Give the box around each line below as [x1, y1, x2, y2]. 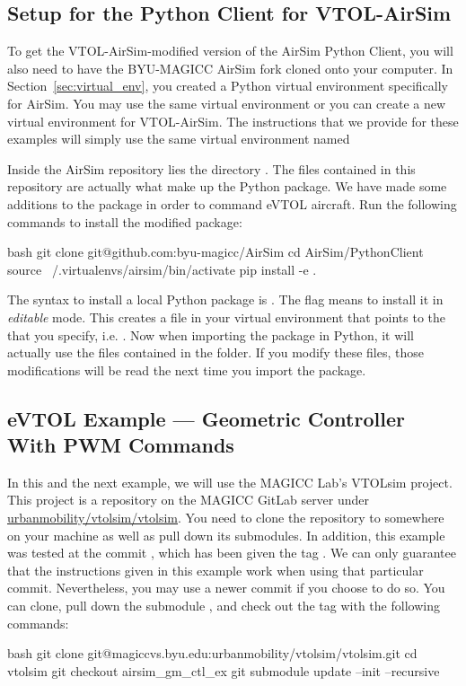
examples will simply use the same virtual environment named [7, 129, 350, 148]
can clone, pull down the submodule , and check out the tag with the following [7, 596, 440, 615]
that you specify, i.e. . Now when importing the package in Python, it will [7, 325, 415, 344]
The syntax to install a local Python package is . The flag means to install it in [7, 290, 444, 309]
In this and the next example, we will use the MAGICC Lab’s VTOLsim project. [7, 472, 453, 491]
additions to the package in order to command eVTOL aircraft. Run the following [7, 194, 457, 213]
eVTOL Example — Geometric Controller [7, 404, 405, 432]
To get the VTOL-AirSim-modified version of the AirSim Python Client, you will [7, 41, 453, 60]
